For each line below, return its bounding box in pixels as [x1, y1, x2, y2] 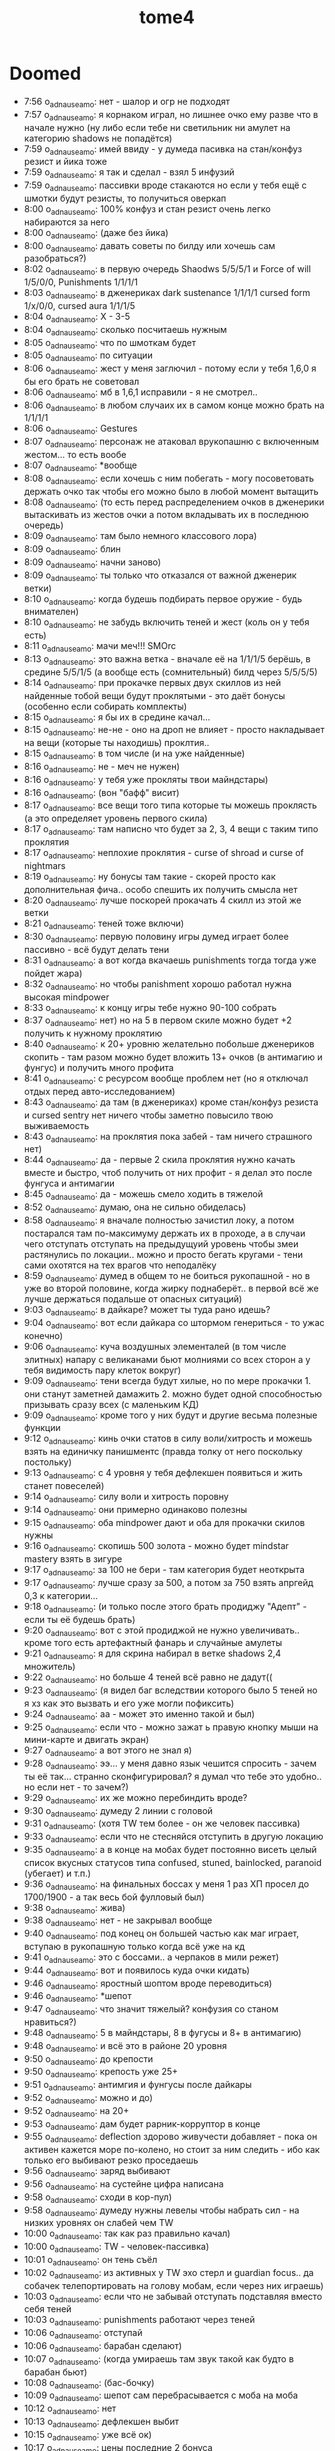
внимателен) [23, 606, 79, 618]
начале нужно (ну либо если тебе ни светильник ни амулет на [23, 121, 291, 133]
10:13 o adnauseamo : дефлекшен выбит [23, 2415, 179, 2430]
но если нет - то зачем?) [23, 1781, 129, 1793]
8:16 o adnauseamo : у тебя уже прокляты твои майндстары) [23, 773, 269, 788]
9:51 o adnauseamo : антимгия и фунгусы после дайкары [23, 2079, 252, 2093]
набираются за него [23, 216, 111, 228]
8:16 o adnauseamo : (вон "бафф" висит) [23, 786, 180, 801]
